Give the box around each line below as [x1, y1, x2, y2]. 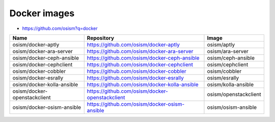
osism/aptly [207, 41, 235, 48]
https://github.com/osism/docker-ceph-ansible [87, 54, 200, 61]
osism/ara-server [207, 48, 249, 55]
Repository [87, 34, 115, 42]
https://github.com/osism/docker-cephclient [87, 61, 194, 68]
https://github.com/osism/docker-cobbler [87, 67, 187, 74]
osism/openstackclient [207, 91, 262, 98]
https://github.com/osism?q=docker [22, 25, 98, 31]
